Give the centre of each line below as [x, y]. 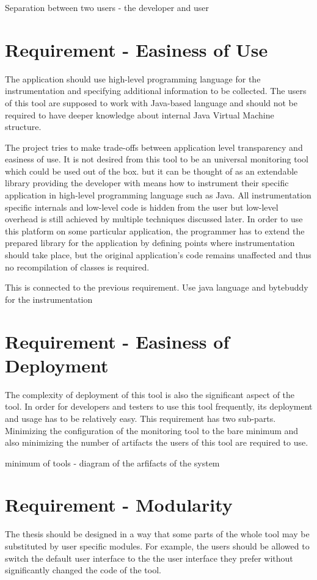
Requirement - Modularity [119, 505]
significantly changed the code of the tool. [83, 570]
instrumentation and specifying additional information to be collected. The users [156, 91]
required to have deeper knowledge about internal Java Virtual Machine [140, 114]
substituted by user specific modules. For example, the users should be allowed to [157, 546]
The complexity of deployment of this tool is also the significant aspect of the [150, 394]
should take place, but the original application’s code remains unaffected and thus [158, 255]
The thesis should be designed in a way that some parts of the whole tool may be [157, 534]
